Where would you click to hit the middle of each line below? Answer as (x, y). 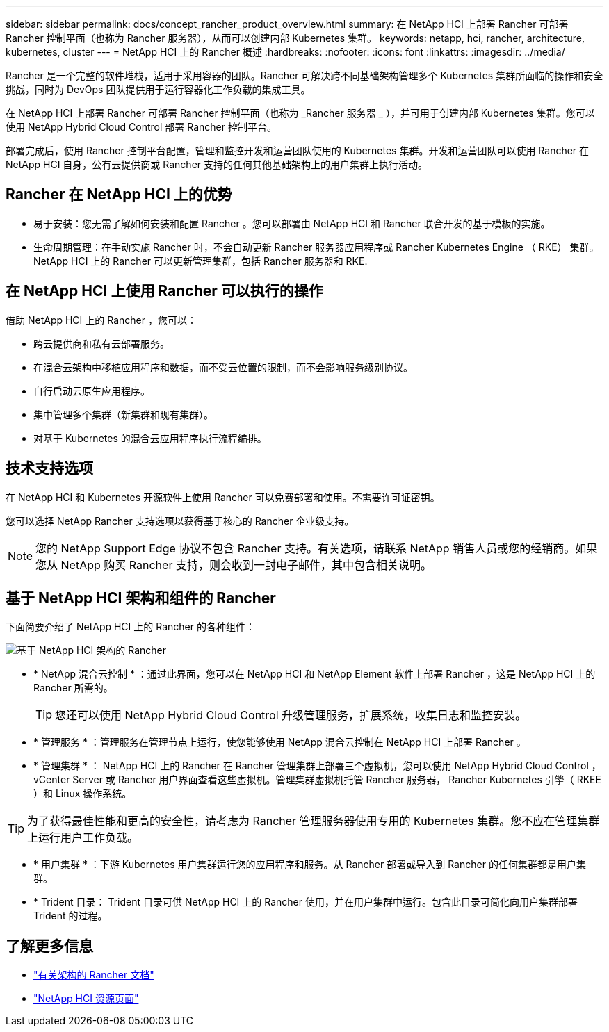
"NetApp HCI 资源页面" (86, 999)
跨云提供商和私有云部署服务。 (101, 343)
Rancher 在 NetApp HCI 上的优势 (119, 195)
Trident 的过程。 (71, 916)
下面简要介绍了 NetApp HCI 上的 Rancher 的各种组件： (130, 627)
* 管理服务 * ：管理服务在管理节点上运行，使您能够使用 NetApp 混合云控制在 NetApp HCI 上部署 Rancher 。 (280, 742)
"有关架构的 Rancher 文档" (94, 975)
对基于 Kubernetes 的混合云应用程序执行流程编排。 (150, 438)
